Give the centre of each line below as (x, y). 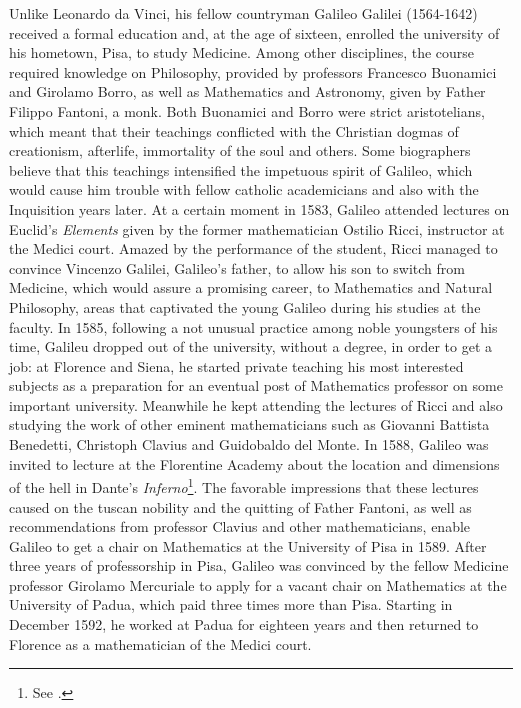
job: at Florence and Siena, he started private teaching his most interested (236, 365)
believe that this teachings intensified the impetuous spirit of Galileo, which (241, 169)
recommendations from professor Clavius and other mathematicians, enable (240, 526)
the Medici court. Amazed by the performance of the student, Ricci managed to (253, 248)
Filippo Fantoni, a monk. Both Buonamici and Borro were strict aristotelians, (247, 110)
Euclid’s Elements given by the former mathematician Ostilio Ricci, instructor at (257, 228)
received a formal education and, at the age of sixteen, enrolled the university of (254, 32)
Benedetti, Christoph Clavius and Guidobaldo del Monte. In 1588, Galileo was (249, 444)
